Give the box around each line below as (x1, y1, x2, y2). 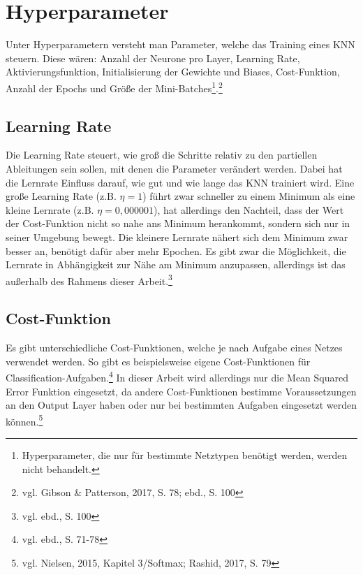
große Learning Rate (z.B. (6, 189, 117, 203)
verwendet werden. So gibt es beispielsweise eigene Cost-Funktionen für (6, 354, 311, 368)
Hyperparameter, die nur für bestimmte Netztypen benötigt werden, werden (22, 448, 348, 463)
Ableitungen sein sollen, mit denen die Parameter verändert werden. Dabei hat (6, 161, 343, 175)
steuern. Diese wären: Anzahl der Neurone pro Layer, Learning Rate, (6, 50, 300, 65)
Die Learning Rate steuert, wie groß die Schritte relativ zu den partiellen (6, 147, 318, 162)
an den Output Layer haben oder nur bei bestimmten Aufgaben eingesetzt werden (6, 398, 357, 412)
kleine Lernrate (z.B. (6, 202, 94, 217)
